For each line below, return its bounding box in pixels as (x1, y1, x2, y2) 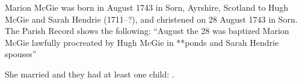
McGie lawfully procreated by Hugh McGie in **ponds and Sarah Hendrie (5, 36, 279, 48)
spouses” (5, 48, 37, 60)
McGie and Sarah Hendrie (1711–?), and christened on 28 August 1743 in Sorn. (5, 13, 298, 25)
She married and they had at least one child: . (5, 67, 174, 80)
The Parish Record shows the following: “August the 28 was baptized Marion (5, 24, 289, 37)
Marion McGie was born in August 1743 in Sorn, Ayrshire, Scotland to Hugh (5, 1, 289, 13)
